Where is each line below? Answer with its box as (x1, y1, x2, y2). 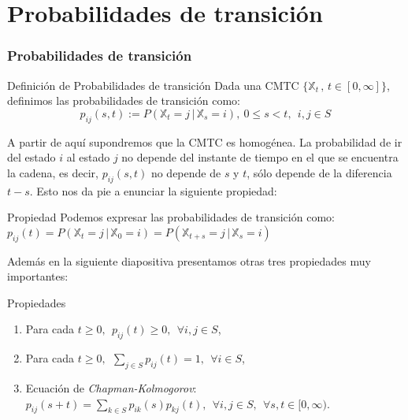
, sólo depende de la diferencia (247, 164, 392, 180)
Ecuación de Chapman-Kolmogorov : (25, 379, 197, 396)
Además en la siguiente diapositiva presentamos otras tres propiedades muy (7, 252, 371, 269)
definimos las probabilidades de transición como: (7, 92, 240, 109)
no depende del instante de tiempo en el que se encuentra (121, 149, 399, 165)
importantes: (7, 268, 69, 284)
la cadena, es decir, (7, 164, 98, 180)
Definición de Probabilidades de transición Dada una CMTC (7, 76, 299, 93)
